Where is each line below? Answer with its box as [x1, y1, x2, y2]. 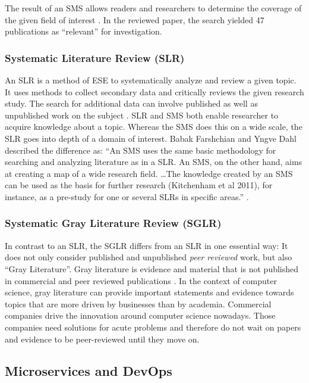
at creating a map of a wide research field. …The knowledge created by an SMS [5, 167, 293, 179]
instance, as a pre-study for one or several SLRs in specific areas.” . [5, 190, 249, 203]
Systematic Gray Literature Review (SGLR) [5, 216, 222, 231]
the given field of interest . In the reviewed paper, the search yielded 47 [5, 13, 264, 26]
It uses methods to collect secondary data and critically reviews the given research [5, 85, 304, 98]
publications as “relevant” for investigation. [5, 25, 162, 38]
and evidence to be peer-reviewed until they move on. [5, 332, 200, 345]
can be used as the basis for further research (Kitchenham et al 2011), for [5, 179, 273, 191]
